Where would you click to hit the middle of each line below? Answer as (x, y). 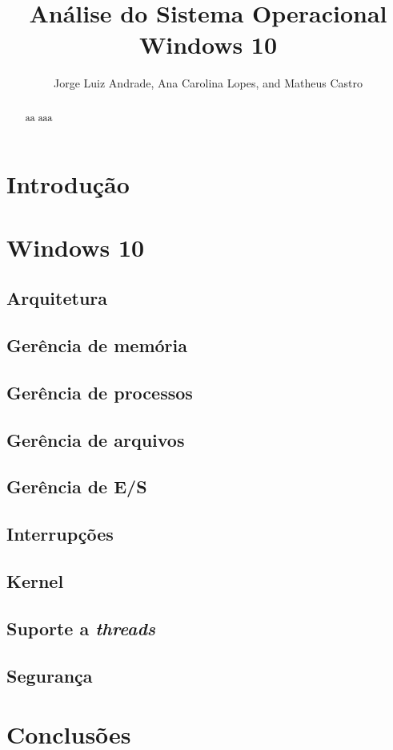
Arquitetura (57, 298)
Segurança (50, 675)
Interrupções (60, 534)
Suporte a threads (81, 628)
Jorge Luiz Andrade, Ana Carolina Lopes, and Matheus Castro (208, 83)
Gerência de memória (97, 345)
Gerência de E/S (77, 486)
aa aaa (39, 117)
